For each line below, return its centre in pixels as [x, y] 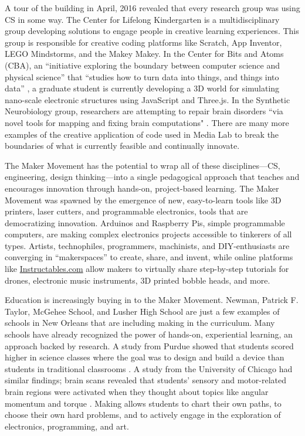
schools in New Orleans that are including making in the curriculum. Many [140, 323]
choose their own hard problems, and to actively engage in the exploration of [143, 415]
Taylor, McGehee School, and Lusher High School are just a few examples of [142, 311]
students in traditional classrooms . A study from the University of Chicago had [149, 368]
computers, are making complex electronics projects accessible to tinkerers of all [148, 234]
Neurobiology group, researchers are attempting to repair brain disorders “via [144, 111]
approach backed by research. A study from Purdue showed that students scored [149, 345]
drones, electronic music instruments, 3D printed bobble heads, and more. [138, 280]
